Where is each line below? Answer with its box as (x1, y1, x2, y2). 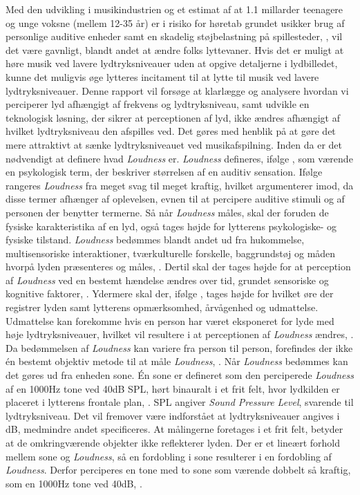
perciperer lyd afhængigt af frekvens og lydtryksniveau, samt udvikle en (6, 97, 310, 111)
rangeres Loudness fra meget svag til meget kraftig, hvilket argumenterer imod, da (6, 178, 354, 192)
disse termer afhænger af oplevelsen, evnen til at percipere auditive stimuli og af (6, 192, 345, 206)
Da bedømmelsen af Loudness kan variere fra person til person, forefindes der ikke (6, 340, 353, 355)
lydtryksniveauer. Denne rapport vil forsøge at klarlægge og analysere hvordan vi (6, 83, 349, 97)
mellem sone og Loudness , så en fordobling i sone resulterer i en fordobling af (6, 449, 332, 463)
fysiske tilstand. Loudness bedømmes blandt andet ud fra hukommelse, (6, 232, 305, 247)
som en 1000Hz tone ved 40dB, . (6, 476, 142, 490)
